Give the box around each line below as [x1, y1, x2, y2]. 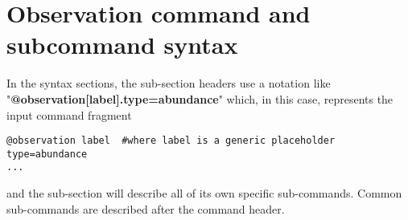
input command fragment [6, 106, 132, 123]
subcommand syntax [6, 28, 238, 61]
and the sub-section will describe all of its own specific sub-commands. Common [6, 185, 402, 202]
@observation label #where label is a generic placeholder [6, 135, 336, 147]
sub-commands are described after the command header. [6, 200, 285, 217]
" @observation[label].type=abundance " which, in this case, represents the [6, 90, 394, 107]
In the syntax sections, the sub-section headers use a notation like [6, 75, 331, 92]
